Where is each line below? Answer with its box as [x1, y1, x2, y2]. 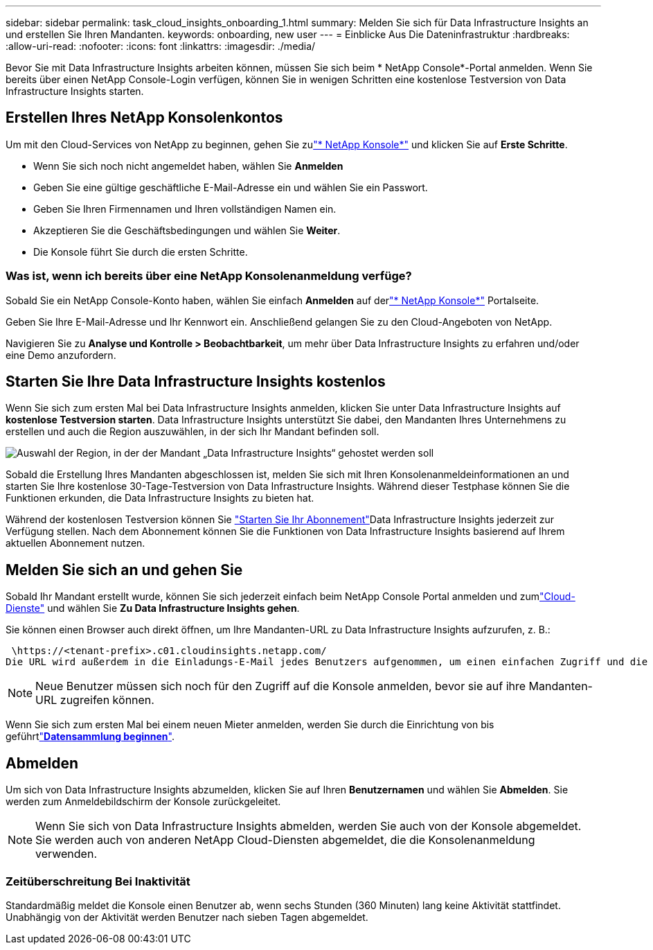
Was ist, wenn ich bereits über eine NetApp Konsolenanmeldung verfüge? [6, 269, 412, 283]
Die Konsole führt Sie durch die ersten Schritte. [33, 245, 248, 258]
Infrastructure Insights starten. [6, 85, 144, 97]
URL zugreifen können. [35, 693, 154, 707]
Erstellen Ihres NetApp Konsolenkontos [6, 109, 283, 127]
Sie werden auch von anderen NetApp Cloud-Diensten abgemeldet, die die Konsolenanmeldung [35, 833, 535, 847]
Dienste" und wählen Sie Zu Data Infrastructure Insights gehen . [6, 602, 300, 615]
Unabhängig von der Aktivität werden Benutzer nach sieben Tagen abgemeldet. [6, 911, 368, 923]
